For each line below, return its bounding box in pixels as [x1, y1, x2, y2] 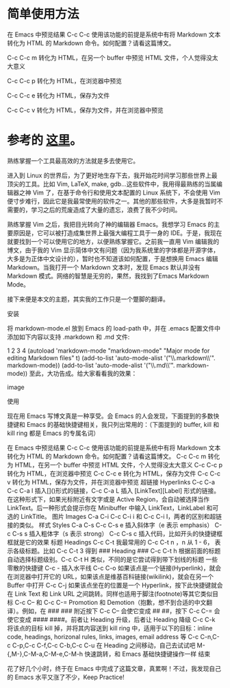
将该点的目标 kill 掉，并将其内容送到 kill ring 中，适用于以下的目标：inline [7, 623, 213, 632]
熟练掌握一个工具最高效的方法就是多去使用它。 [7, 156, 139, 165]
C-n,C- [200, 632, 220, 641]
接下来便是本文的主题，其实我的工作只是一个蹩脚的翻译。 [7, 295, 169, 303]
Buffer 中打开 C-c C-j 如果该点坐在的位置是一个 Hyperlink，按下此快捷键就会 [7, 581, 223, 589]
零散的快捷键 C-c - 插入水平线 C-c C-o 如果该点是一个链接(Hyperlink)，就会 [7, 564, 221, 572]
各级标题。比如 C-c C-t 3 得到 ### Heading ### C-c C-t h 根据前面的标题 [12, 546, 221, 555]
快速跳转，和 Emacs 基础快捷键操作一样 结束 [84, 650, 211, 658]
